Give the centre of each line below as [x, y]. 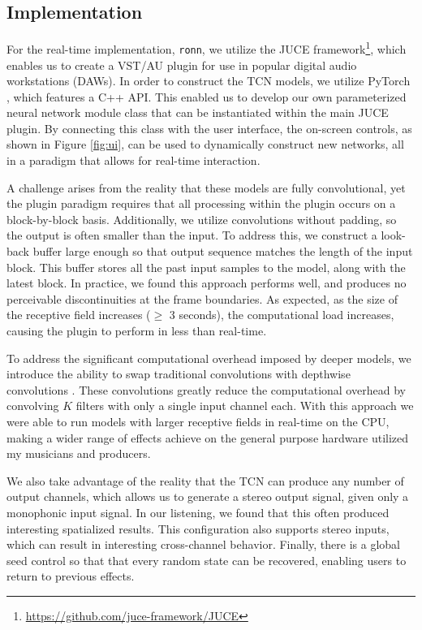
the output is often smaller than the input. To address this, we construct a [192, 235]
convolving [33, 406]
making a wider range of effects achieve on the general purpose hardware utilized [208, 437]
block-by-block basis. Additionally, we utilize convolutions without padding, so [202, 219]
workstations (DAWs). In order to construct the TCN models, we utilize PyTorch [209, 81]
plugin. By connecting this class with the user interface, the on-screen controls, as [209, 128]
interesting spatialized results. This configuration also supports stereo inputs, [198, 528]
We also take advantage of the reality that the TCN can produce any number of [205, 480]
